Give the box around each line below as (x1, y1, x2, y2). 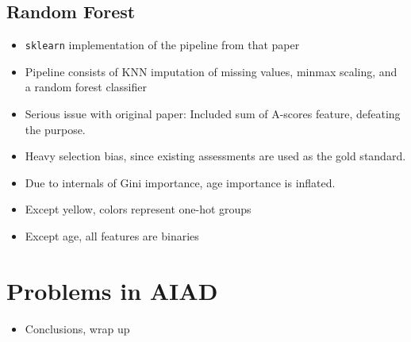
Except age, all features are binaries (25, 228, 199, 244)
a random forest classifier (25, 79, 147, 95)
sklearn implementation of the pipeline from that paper (25, 37, 300, 53)
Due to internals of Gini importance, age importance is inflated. (25, 174, 336, 190)
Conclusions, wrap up (25, 320, 130, 336)
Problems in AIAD (6, 274, 218, 306)
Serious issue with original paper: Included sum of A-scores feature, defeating (25, 106, 401, 122)
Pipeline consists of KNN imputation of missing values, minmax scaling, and (25, 63, 398, 79)
